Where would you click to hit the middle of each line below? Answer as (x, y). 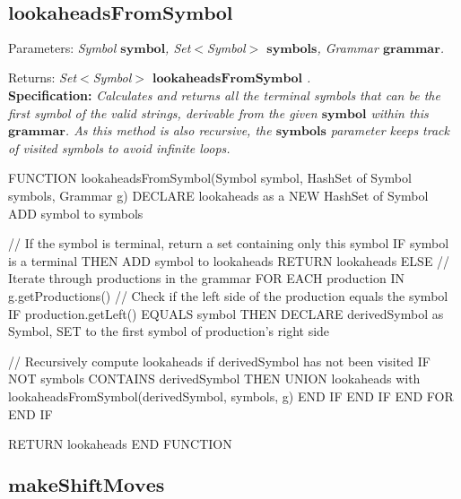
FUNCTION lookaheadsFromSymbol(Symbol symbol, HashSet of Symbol (210, 178)
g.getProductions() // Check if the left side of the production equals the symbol (228, 295)
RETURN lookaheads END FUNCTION (120, 444)
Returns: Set (43, 77)
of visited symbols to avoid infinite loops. (119, 147)
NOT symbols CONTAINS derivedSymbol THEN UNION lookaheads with (214, 379)
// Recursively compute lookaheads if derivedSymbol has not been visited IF (219, 361)
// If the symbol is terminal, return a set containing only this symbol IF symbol (229, 243)
